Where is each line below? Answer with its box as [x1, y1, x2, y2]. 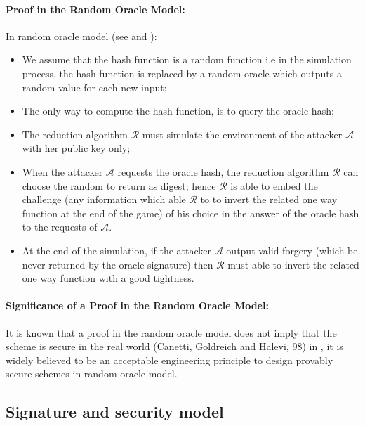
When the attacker [22, 164, 103, 179]
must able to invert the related [227, 257, 359, 271]
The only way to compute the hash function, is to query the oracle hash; [22, 103, 334, 118]
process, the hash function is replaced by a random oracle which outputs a [22, 65, 342, 80]
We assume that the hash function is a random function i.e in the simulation [22, 52, 352, 67]
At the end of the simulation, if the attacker [22, 243, 212, 257]
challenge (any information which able [22, 192, 186, 207]
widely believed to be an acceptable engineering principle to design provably [6, 352, 333, 367]
